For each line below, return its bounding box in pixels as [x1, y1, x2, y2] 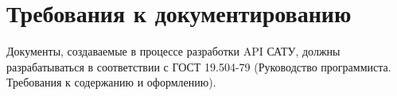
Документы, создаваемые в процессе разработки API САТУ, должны [6, 43, 341, 60]
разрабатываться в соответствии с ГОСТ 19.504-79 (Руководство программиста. [6, 58, 391, 75]
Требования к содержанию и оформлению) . [6, 74, 216, 90]
